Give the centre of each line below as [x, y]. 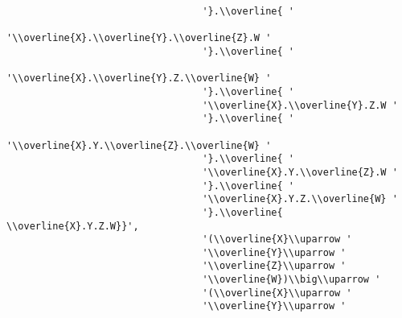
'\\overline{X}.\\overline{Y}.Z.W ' [300, 105]
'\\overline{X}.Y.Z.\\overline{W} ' [300, 199]
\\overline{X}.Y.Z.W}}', [73, 226]
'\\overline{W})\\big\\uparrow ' [291, 280]
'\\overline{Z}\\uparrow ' [274, 266]
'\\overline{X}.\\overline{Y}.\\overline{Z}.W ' [139, 38]
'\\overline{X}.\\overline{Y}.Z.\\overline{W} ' [139, 78]
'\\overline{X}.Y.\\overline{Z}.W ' [300, 172]
